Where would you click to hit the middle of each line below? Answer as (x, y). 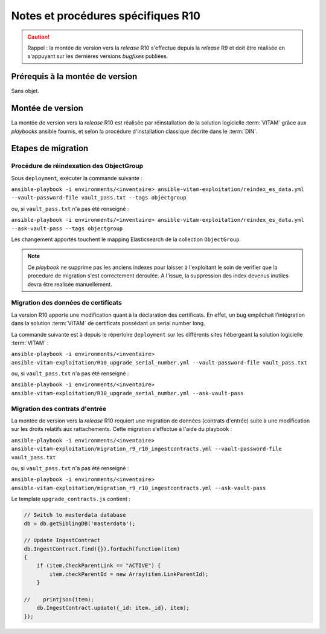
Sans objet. (25, 91)
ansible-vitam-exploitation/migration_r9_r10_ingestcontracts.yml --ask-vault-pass (139, 488)
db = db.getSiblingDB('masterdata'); (80, 523)
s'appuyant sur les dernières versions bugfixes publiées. (98, 56)
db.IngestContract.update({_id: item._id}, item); (113, 608)
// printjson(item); (59, 600)
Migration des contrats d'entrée (59, 409)
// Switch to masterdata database (75, 515)
